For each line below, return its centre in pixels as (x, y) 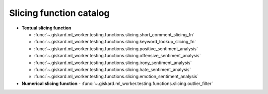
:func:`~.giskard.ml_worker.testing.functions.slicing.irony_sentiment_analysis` (113, 63)
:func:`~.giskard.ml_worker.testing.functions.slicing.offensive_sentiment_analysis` (117, 56)
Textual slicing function (46, 28)
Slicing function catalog (59, 13)
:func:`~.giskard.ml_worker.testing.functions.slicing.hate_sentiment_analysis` (112, 69)
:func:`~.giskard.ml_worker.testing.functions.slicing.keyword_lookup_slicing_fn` (115, 42)
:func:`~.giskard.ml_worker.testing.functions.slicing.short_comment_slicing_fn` (114, 34)
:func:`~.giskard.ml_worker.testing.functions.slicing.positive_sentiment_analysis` (116, 48)
